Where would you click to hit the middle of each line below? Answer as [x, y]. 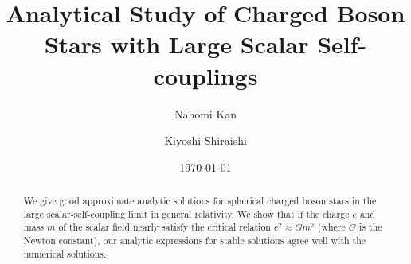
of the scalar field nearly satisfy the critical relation [164, 227]
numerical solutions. [65, 253]
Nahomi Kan [205, 113]
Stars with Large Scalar [176, 44]
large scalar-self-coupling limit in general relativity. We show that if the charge [186, 214]
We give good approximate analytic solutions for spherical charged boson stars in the [200, 201]
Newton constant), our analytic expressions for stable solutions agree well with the [195, 241]
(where [331, 227]
